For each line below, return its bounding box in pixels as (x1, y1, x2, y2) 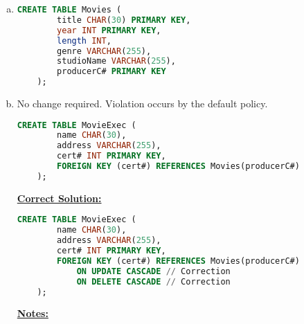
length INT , (57, 35, 111, 46)
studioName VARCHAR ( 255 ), (57, 56, 176, 66)
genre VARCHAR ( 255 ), (57, 46, 152, 56)
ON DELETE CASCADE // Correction (76, 276, 231, 287)
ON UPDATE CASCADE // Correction (76, 266, 231, 276)
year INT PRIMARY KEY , (57, 25, 161, 35)
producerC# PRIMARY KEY (57, 66, 166, 77)
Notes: (17, 306, 48, 321)
